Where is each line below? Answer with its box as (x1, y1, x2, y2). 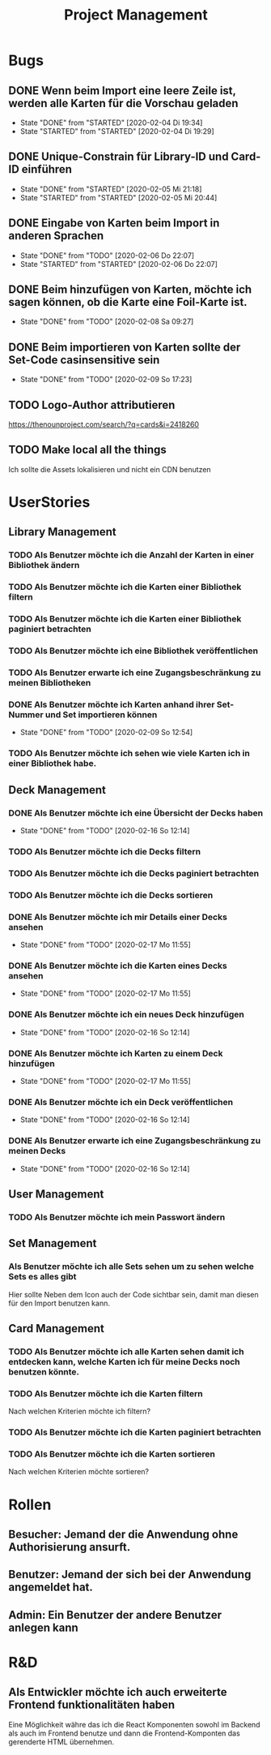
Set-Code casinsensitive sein (8, 353, 160, 367)
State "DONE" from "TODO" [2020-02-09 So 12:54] (19, 728, 193, 738)
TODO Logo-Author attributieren (8, 398, 176, 411)
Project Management (64, 6, 208, 24)
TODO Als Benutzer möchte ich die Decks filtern (8, 845, 201, 857)
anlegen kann (8, 1620, 78, 1634)
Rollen (8, 1495, 52, 1514)
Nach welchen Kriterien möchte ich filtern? (8, 1406, 151, 1417)
